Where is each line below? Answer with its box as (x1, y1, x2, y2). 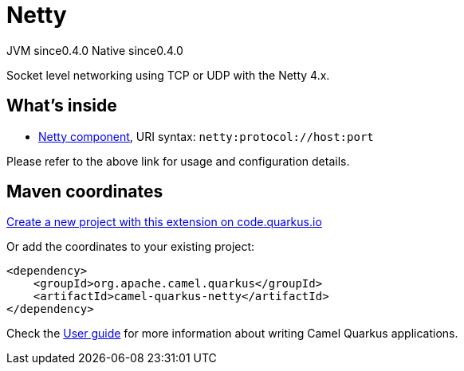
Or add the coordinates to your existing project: (6, 240, 255, 254)
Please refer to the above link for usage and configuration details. (6, 154, 350, 168)
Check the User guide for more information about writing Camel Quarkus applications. (6, 326, 458, 341)
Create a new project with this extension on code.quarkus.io (6, 215, 322, 229)
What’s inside (6, 96, 117, 116)
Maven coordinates (6, 182, 163, 202)
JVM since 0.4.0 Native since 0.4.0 (6, 43, 183, 57)
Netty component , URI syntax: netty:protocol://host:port (38, 129, 374, 143)
